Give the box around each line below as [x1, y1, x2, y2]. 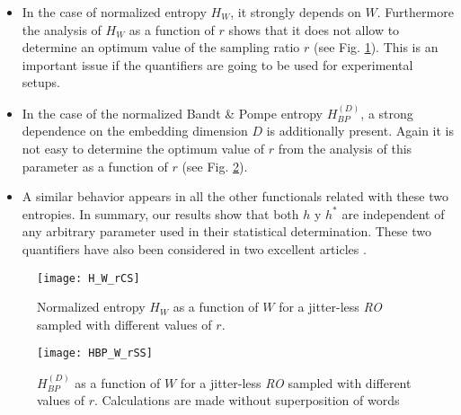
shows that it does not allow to [228, 20, 400, 39]
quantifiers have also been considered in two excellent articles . [22, 239, 367, 258]
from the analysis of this [278, 138, 412, 157]
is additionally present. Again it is [266, 121, 454, 140]
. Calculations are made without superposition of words [93, 391, 400, 410]
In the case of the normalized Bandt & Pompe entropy [22, 103, 323, 122]
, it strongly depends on [230, 3, 361, 21]
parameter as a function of [22, 156, 168, 175]
